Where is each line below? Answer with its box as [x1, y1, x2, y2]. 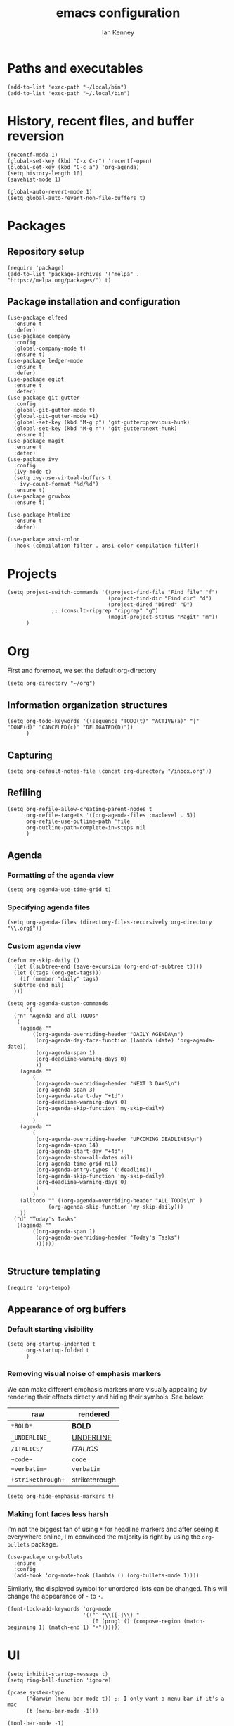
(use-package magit [7, 438, 65, 445]
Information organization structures [7, 699, 168, 711]
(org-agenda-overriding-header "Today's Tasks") [35, 1234, 181, 1242]
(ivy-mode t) [13, 468, 52, 476]
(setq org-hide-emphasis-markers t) [7, 1492, 115, 1500]
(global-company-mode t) [13, 345, 86, 353]
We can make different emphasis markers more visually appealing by [7, 1385, 207, 1393]
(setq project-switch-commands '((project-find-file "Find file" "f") [7, 589, 219, 596]
